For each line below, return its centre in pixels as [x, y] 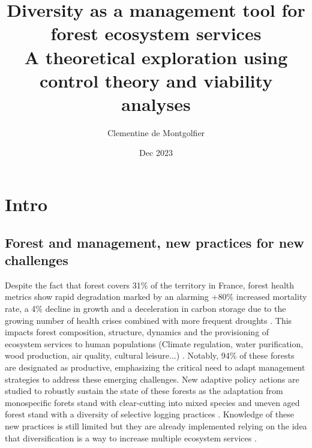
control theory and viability [156, 80]
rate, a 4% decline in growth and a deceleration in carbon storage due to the [145, 309]
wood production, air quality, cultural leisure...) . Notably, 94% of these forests [150, 355]
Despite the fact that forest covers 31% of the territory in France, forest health [150, 285]
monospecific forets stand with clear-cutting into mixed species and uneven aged [152, 402]
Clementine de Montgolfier [156, 132]
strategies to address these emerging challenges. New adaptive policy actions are [152, 379]
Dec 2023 [156, 153]
